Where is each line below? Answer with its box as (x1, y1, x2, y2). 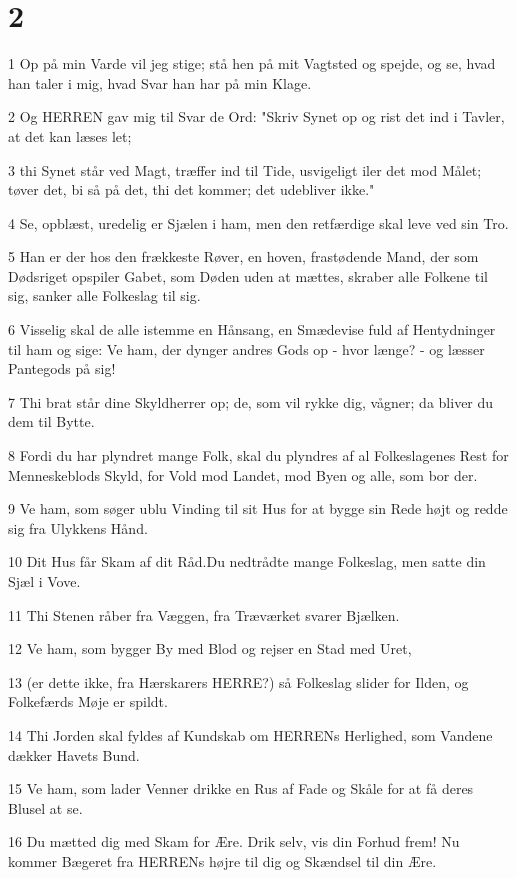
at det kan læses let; (8, 125, 132, 146)
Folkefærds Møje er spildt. (8, 691, 168, 712)
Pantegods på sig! (8, 358, 116, 379)
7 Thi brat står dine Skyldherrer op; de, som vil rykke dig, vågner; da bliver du (8, 391, 494, 412)
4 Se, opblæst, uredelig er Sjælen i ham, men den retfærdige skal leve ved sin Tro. (8, 212, 509, 233)
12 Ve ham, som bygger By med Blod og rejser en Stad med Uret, (8, 638, 412, 659)
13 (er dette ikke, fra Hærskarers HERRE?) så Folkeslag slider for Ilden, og (8, 671, 469, 692)
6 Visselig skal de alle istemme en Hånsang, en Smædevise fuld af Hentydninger (8, 319, 496, 340)
